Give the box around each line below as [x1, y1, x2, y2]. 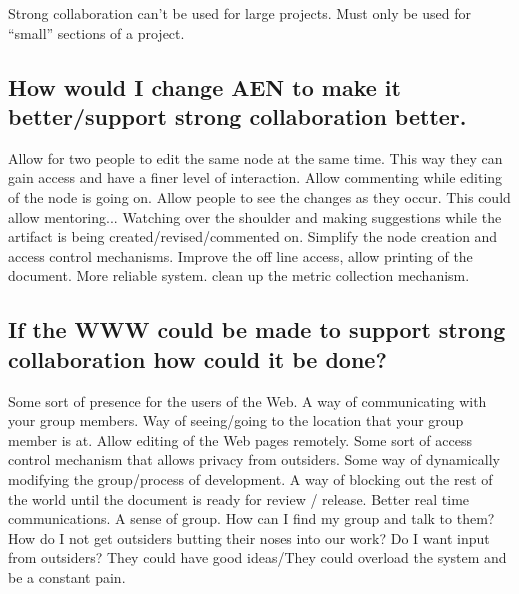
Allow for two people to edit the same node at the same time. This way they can [8, 147, 503, 168]
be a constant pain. [8, 566, 126, 587]
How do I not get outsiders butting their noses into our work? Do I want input [8, 527, 490, 548]
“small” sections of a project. [8, 22, 185, 43]
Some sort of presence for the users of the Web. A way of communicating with [8, 390, 487, 411]
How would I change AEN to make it [8, 71, 401, 102]
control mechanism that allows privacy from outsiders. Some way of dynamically [8, 449, 500, 470]
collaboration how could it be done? [8, 343, 387, 374]
